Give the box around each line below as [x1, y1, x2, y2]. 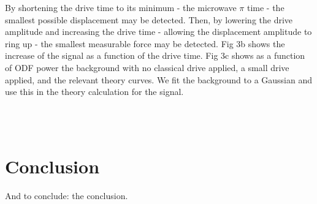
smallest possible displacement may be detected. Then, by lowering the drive [5, 13, 293, 26]
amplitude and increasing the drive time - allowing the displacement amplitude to [5, 25, 312, 38]
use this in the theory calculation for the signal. [5, 85, 184, 98]
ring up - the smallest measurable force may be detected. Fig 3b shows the [5, 37, 285, 50]
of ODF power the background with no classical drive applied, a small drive [5, 61, 289, 74]
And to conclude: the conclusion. [5, 189, 128, 202]
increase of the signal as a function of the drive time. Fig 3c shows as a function [5, 49, 305, 62]
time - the [246, 1, 285, 13]
